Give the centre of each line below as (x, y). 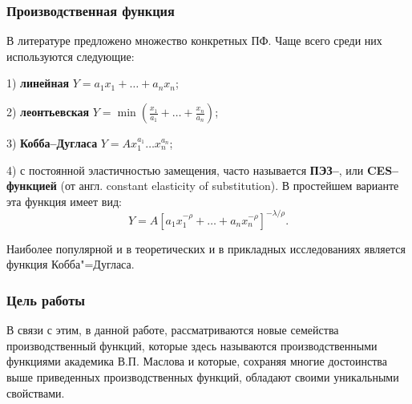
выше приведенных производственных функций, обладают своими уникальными (203, 377)
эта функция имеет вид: (64, 201)
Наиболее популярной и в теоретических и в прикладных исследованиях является (206, 248)
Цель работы (46, 299)
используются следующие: (71, 56)
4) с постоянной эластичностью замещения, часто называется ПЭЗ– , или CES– (203, 170)
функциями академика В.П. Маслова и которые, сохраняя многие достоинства (197, 361)
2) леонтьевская (48, 111)
